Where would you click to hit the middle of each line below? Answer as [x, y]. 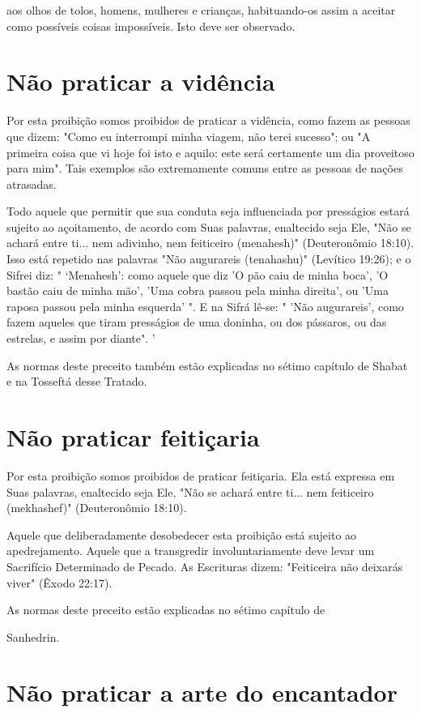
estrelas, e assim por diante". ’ [81, 338]
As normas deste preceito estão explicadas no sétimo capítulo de [166, 610]
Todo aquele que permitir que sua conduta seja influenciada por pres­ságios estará [208, 211]
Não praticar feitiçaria [133, 437]
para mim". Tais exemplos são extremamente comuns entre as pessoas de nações [205, 168]
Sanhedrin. [33, 636]
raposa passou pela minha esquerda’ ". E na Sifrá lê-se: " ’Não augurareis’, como [205, 306]
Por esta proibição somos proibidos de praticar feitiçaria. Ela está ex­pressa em [201, 475]
